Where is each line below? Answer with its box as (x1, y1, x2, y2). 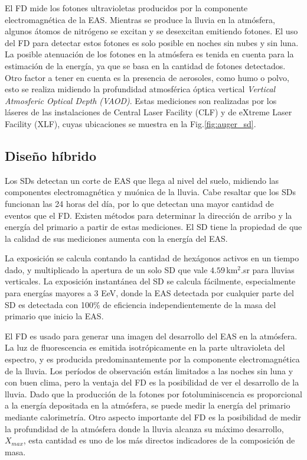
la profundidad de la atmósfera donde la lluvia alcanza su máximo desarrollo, (5, 422, 284, 435)
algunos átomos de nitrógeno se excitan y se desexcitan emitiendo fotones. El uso (5, 25, 298, 37)
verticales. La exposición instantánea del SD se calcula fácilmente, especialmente (5, 275, 296, 287)
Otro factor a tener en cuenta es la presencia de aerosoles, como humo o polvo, (5, 71, 289, 83)
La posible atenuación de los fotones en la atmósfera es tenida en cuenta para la (5, 48, 294, 60)
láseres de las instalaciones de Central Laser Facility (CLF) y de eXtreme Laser (5, 106, 292, 118)
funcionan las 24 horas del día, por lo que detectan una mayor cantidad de (5, 197, 274, 209)
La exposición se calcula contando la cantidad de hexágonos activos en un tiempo (5, 252, 299, 264)
